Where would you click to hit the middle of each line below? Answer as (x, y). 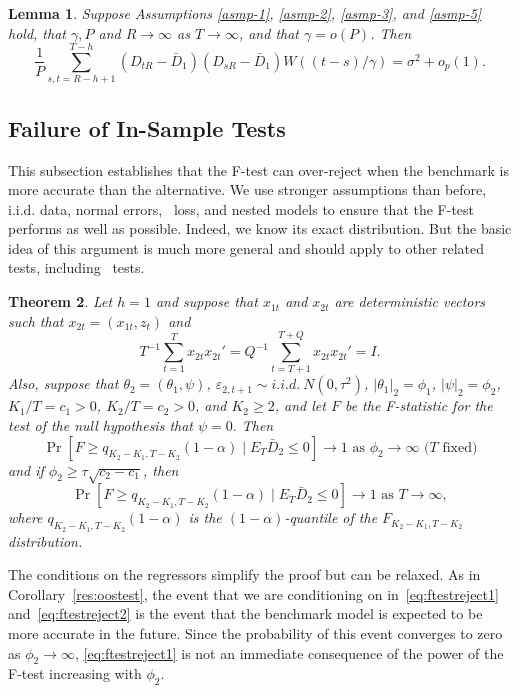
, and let (300, 405)
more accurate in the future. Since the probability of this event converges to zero (255, 632)
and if (26, 469)
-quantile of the (331, 517)
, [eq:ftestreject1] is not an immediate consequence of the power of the (289, 652)
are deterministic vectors (410, 301)
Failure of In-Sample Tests (147, 127)
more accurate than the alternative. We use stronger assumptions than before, (247, 189)
